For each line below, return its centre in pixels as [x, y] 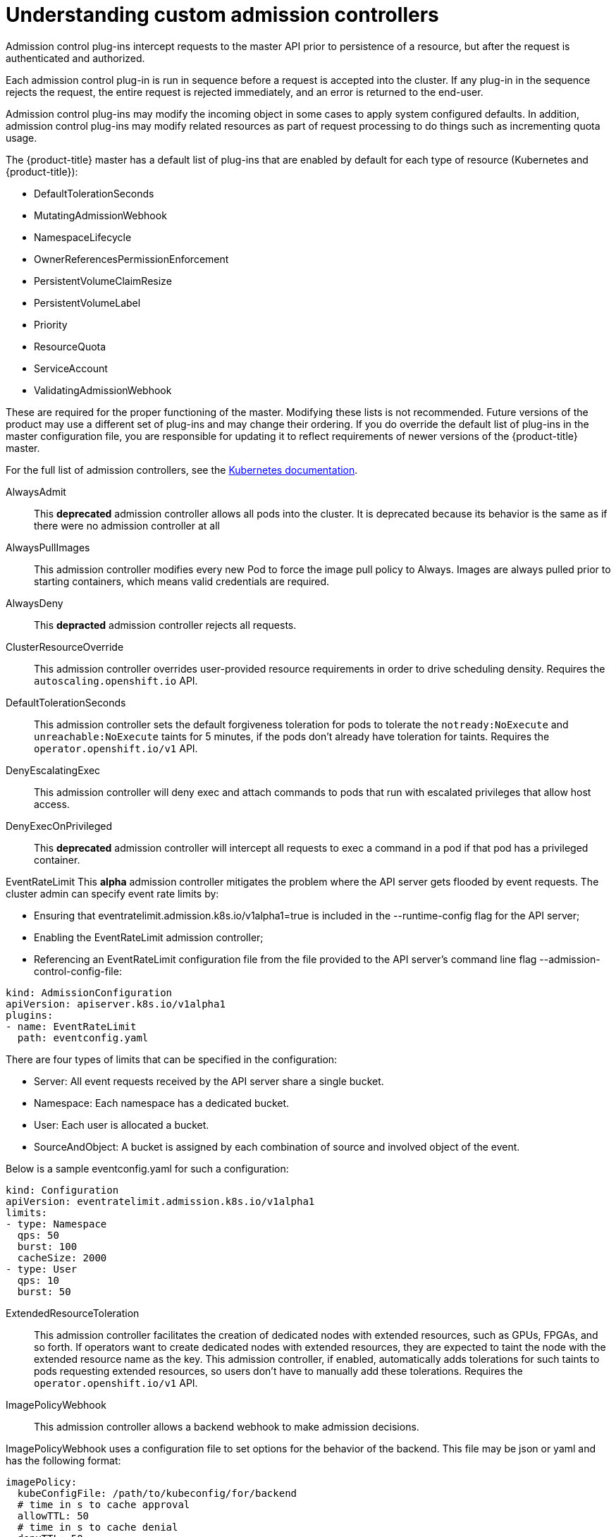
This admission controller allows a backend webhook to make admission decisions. [227, 1426]
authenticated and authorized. [75, 58]
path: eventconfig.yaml [83, 1037]
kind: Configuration [62, 1190]
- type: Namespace [56, 1224]
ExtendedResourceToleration [73, 1313]
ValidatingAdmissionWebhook [103, 390]
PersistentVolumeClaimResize [103, 281]
